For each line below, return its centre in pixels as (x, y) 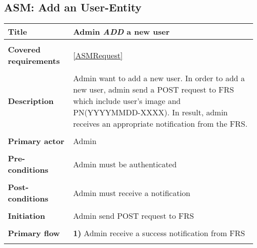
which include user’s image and (127, 101)
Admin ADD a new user (121, 32)
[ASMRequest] (98, 55)
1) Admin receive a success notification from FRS (159, 233)
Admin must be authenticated (125, 164)
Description (31, 101)
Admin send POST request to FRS (133, 216)
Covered (24, 50)
